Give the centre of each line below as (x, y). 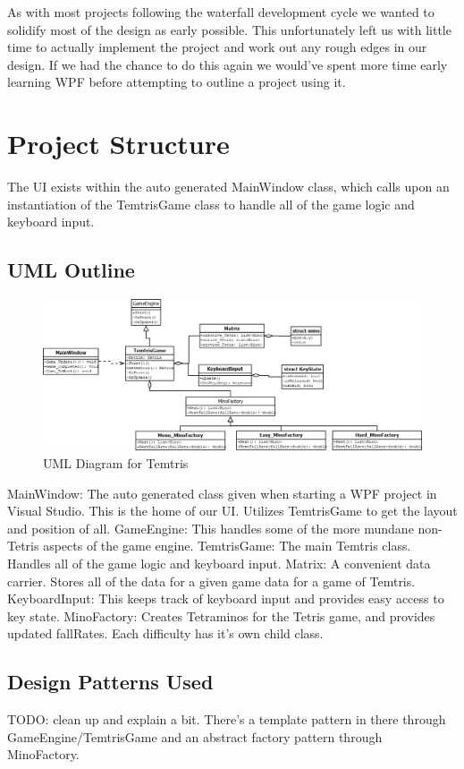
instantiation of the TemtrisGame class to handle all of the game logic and (211, 204)
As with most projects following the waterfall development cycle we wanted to (221, 12)
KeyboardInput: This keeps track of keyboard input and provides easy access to (226, 598)
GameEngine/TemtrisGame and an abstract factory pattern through (195, 736)
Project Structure (118, 144)
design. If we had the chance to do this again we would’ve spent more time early (228, 64)
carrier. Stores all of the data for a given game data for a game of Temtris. (211, 581)
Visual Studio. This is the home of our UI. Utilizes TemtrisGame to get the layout (232, 511)
